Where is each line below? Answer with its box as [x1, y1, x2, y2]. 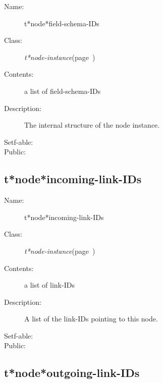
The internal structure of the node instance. [24, 120, 160, 130]
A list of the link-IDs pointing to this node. [24, 313, 158, 324]
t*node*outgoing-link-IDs [4, 365, 140, 380]
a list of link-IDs [24, 280, 75, 290]
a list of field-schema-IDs [24, 85, 101, 96]
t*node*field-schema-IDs [24, 18, 99, 28]
